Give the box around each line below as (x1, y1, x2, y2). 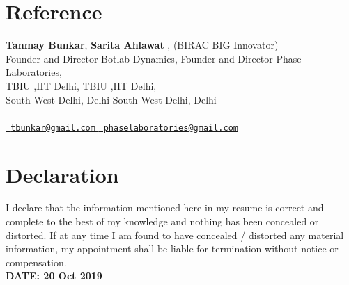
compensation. (6, 254, 67, 269)
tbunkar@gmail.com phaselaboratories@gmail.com (10, 122, 238, 133)
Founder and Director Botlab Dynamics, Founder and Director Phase (6, 51, 302, 65)
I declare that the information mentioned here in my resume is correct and (6, 200, 324, 215)
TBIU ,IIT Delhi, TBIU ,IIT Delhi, (6, 78, 157, 92)
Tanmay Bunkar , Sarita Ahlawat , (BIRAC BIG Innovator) (6, 38, 279, 52)
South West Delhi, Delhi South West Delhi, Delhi (6, 92, 217, 106)
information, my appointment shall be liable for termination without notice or (6, 241, 339, 256)
